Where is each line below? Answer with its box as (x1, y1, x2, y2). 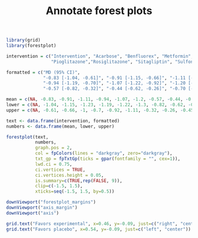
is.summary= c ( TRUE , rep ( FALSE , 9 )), (35, 177, 123, 183)
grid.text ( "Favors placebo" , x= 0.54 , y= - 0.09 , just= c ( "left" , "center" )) (6, 226, 192, 232)
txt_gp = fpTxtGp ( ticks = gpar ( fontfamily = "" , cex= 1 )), (35, 156, 181, 162)
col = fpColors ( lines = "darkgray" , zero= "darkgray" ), (35, 150, 173, 156)
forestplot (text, (6, 134, 49, 140)
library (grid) (6, 37, 41, 43)
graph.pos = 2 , (35, 145, 72, 151)
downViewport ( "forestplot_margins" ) (6, 199, 96, 205)
